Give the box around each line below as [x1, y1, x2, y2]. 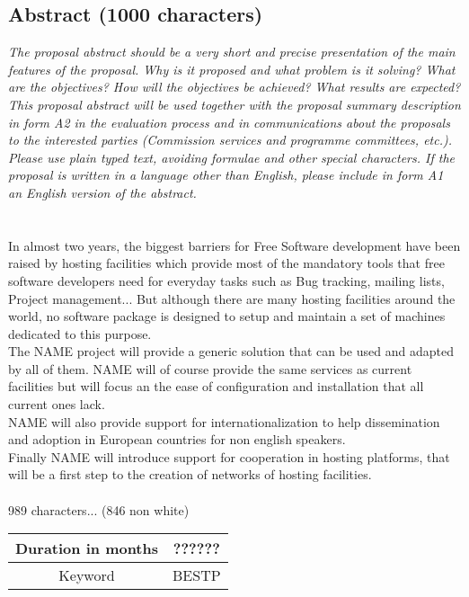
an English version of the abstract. [8, 183, 197, 201]
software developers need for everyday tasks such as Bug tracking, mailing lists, [8, 271, 445, 290]
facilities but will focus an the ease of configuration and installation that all [8, 377, 424, 396]
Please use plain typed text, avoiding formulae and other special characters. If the [8, 147, 455, 166]
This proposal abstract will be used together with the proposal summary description [8, 94, 461, 113]
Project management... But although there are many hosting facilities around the [8, 289, 456, 307]
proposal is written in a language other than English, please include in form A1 [8, 165, 444, 184]
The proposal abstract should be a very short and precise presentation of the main [8, 42, 456, 61]
